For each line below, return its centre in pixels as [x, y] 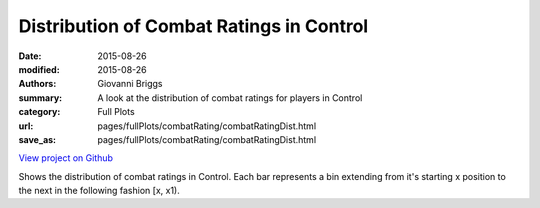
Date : [30, 56]
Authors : [37, 84]
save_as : [37, 139]
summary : [40, 97]
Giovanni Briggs [130, 84]
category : [39, 112]
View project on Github [66, 158]
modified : [39, 69]
